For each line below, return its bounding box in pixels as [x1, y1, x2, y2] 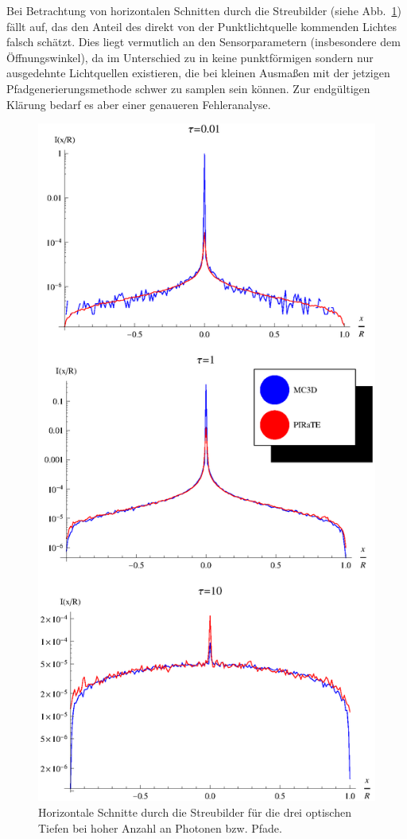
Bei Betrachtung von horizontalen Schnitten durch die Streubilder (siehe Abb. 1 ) [6, 2, 401, 18]
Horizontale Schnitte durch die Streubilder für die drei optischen [38, 804, 351, 821]
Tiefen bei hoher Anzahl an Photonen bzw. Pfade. [38, 819, 282, 836]
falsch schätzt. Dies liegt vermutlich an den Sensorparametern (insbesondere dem [6, 33, 401, 50]
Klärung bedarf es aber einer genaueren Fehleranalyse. [6, 96, 271, 112]
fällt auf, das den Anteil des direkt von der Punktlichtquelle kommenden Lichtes [6, 18, 397, 34]
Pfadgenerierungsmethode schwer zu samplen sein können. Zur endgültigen [6, 80, 370, 96]
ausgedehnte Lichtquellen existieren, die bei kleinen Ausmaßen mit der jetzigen [6, 64, 390, 81]
